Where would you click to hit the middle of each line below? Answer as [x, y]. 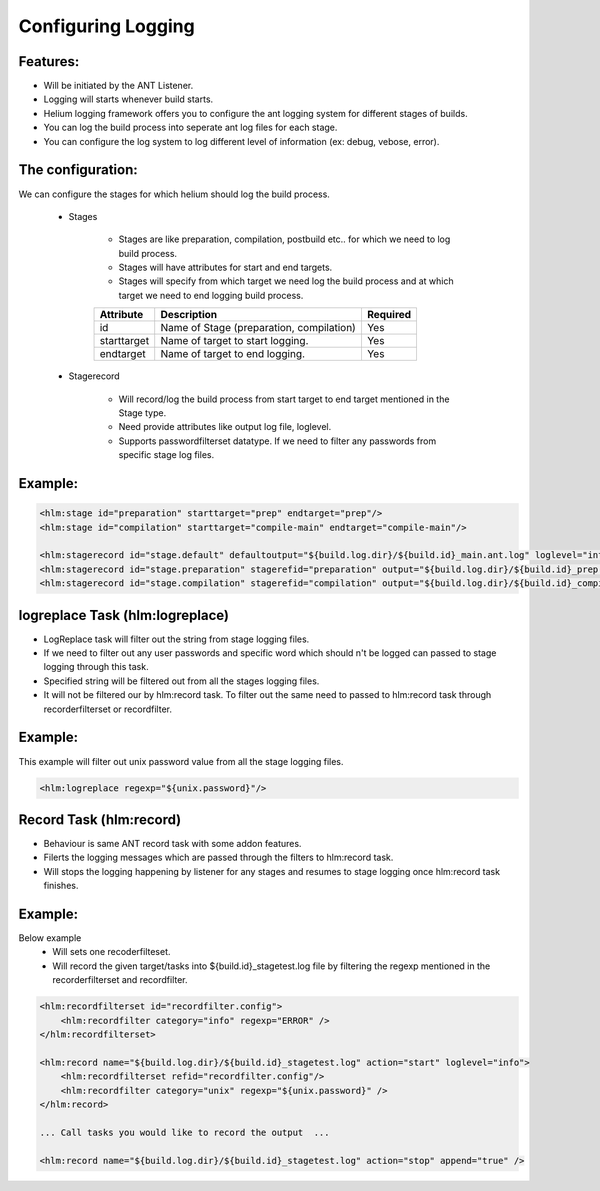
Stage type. [142, 413]
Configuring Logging [106, 26]
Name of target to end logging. [232, 354]
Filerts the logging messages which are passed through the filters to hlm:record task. [218, 857]
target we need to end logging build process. [211, 295]
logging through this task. [96, 667]
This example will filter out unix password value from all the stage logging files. [181, 761]
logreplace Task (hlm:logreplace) [124, 615]
